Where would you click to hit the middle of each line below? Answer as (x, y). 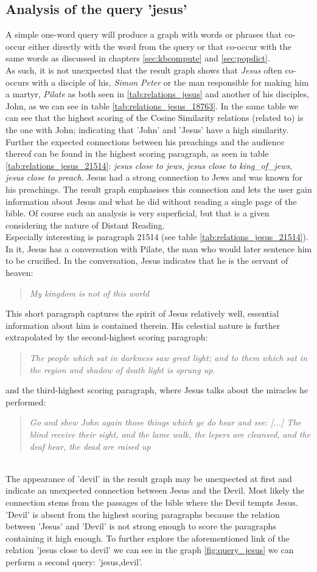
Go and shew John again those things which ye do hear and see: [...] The (165, 422)
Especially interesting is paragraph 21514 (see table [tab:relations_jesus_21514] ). (157, 237)
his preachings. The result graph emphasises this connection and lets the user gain (159, 189)
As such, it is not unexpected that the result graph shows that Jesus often (144, 70)
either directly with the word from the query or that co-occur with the (160, 46)
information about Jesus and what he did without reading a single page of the (151, 201)
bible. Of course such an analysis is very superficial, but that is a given (138, 213)
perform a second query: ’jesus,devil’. (74, 561)
